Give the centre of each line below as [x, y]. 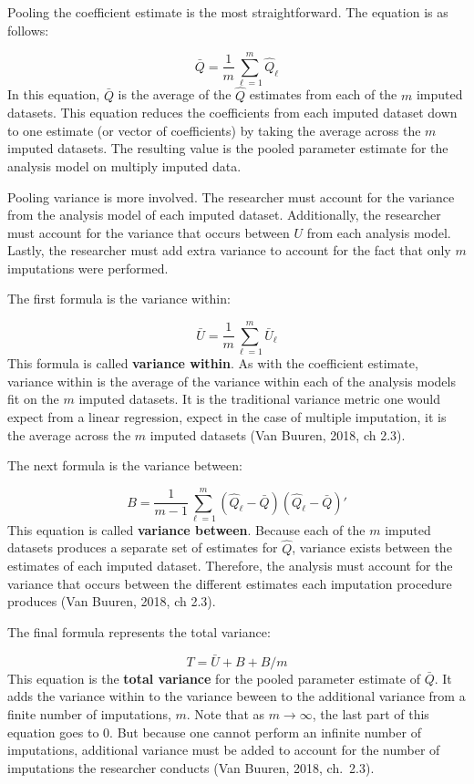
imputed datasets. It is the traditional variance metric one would [260, 399]
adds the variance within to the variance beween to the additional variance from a [237, 696]
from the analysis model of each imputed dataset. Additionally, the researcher [224, 215]
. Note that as [226, 714]
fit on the [33, 399]
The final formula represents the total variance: [139, 632]
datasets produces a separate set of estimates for [143, 547]
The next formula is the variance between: [125, 465]
